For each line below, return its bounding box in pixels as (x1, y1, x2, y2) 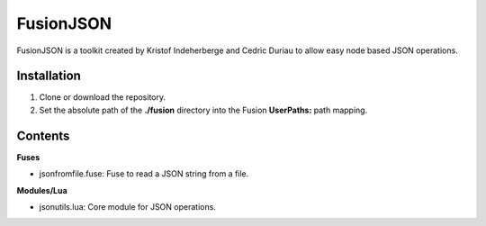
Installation (16, 68, 81, 84)
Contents (16, 128, 70, 143)
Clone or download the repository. (39, 92, 166, 103)
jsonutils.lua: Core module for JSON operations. (39, 201, 216, 212)
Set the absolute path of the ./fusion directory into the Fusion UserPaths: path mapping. (39, 104, 368, 115)
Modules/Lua (16, 185, 67, 195)
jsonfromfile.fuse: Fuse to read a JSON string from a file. (39, 168, 249, 179)
